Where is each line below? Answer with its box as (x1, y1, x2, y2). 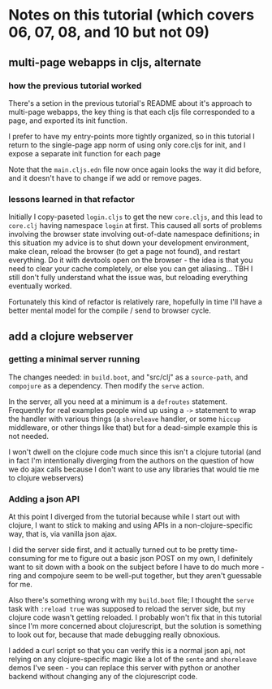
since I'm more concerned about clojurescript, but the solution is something (8, 621, 262, 631)
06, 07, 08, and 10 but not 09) (8, 23, 209, 42)
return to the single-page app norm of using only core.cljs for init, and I (8, 140, 246, 150)
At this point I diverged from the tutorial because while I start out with (8, 511, 240, 522)
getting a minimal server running (8, 353, 140, 365)
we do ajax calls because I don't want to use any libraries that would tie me (8, 464, 260, 474)
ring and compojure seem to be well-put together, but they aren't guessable (8, 571, 262, 581)
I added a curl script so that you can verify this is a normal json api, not (8, 646, 246, 656)
